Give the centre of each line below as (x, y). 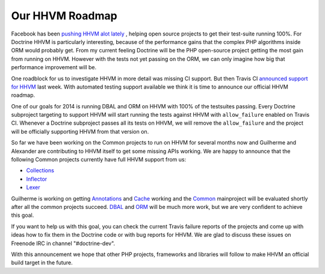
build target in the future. (42, 263)
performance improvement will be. (54, 67)
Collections (40, 170)
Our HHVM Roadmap (64, 16)
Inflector (37, 179)
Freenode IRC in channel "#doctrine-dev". (63, 243)
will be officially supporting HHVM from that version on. (80, 131)
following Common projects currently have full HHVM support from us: (99, 160)
